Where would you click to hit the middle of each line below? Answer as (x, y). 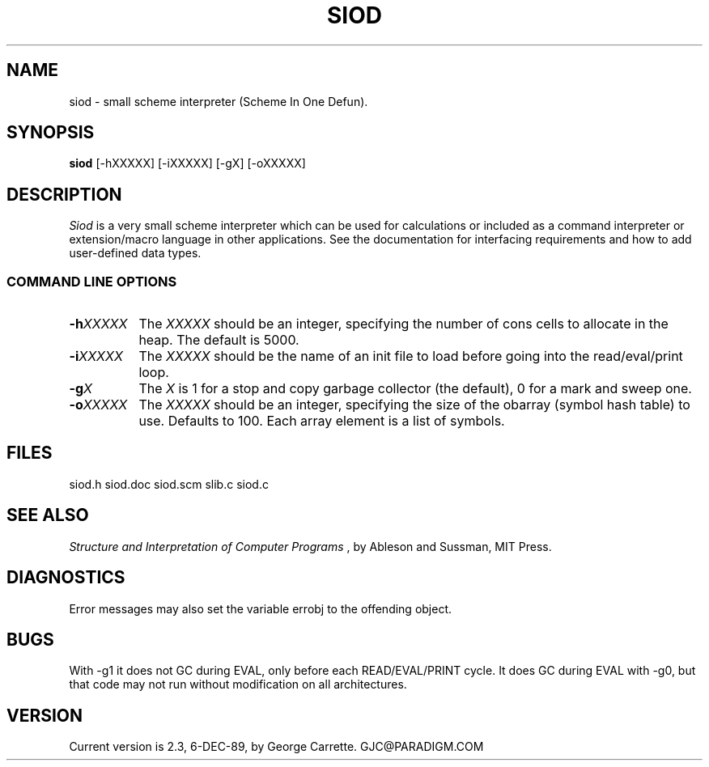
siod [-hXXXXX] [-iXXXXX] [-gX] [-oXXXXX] (187, 163)
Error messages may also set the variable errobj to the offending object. (261, 608)
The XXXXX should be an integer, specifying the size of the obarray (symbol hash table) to (414, 405)
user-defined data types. (135, 253)
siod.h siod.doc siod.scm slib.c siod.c (169, 484)
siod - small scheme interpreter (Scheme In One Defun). (219, 101)
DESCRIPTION (64, 194)
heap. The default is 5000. (219, 340)
